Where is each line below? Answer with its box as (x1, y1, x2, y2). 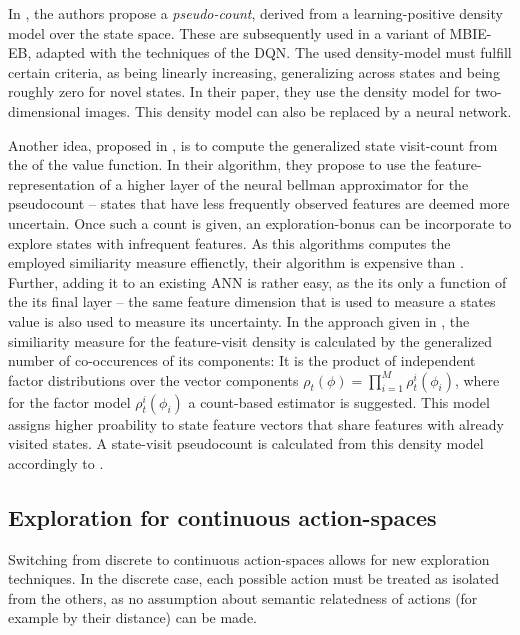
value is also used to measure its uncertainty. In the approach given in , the (8, 310, 470, 331)
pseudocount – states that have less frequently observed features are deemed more (8, 193, 510, 214)
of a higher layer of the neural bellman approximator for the (99, 173, 469, 194)
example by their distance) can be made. (8, 607, 257, 628)
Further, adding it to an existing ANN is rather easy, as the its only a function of (8, 271, 507, 292)
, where (454, 369, 500, 390)
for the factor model (8, 391, 131, 412)
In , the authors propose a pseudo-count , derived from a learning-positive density (8, 3, 503, 23)
